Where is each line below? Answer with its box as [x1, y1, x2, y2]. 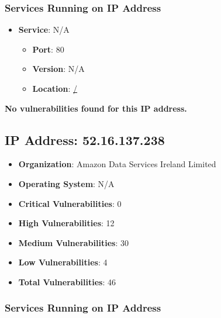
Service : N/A [18, 23, 70, 36]
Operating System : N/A [18, 177, 115, 189]
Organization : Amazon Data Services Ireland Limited [18, 158, 216, 170]
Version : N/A [32, 63, 85, 75]
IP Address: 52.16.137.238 [5, 130, 165, 148]
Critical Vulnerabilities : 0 [18, 197, 122, 209]
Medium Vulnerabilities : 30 [18, 236, 129, 248]
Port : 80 [32, 43, 64, 55]
